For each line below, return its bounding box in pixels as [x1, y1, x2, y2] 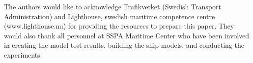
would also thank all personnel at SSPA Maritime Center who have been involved [4, 30, 250, 40]
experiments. [4, 49, 42, 60]
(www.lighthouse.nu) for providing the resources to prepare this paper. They [4, 21, 234, 31]
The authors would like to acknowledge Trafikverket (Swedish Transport [4, 1, 221, 11]
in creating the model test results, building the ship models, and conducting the [4, 40, 244, 50]
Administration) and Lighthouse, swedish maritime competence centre [4, 11, 215, 21]
